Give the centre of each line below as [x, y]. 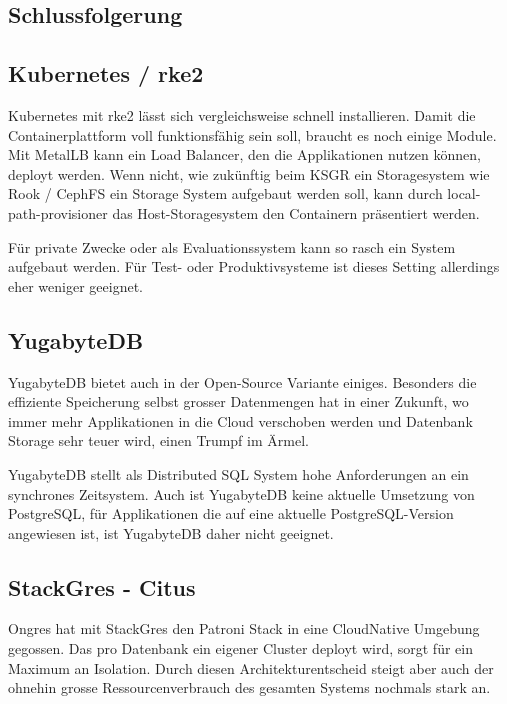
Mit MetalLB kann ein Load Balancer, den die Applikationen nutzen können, [244, 154]
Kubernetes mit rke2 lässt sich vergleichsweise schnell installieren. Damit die [242, 114]
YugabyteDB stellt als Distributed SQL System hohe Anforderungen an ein [238, 473]
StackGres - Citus [102, 586]
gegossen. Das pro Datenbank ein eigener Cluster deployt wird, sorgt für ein [240, 648]
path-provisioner [58, 212]
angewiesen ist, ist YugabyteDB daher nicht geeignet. [171, 532]
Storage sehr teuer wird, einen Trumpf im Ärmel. [158, 440]
